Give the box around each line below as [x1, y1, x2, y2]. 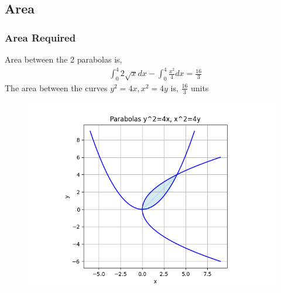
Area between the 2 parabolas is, [5, 53, 122, 65]
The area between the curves [5, 81, 108, 94]
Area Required [5, 30, 76, 44]
